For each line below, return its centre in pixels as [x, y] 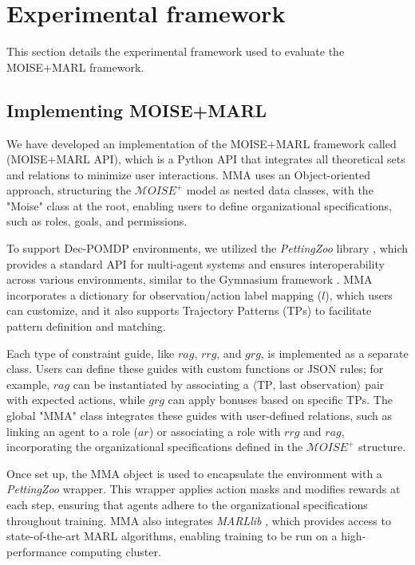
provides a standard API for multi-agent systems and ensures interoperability [196, 263]
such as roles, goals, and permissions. [97, 221]
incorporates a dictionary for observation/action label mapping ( [164, 294]
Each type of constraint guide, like [91, 353]
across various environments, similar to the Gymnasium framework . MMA [190, 279]
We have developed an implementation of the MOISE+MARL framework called [202, 143]
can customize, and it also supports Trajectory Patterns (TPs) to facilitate [189, 310]
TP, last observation [307, 385]
